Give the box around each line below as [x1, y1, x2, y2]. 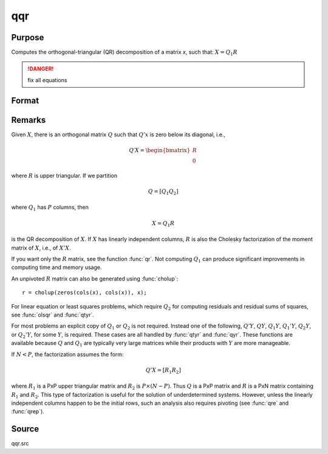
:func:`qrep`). [11, 408, 45, 415]
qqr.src [11, 440, 29, 447]
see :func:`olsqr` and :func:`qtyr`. [11, 311, 94, 318]
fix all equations [27, 76, 67, 83]
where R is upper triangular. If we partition [11, 172, 118, 179]
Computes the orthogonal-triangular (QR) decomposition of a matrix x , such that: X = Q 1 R [11, 49, 238, 57]
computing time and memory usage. [11, 264, 102, 271]
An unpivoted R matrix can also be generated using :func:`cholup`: [11, 274, 179, 282]
